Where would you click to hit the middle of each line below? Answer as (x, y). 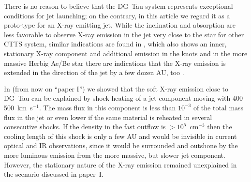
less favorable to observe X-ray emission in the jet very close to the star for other (124, 34)
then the (220, 127)
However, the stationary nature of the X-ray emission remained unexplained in (120, 164)
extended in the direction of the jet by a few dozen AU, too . (94, 72)
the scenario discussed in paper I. (54, 174)
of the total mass (218, 107)
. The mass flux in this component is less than (107, 107)
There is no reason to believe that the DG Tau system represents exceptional (118, 6)
